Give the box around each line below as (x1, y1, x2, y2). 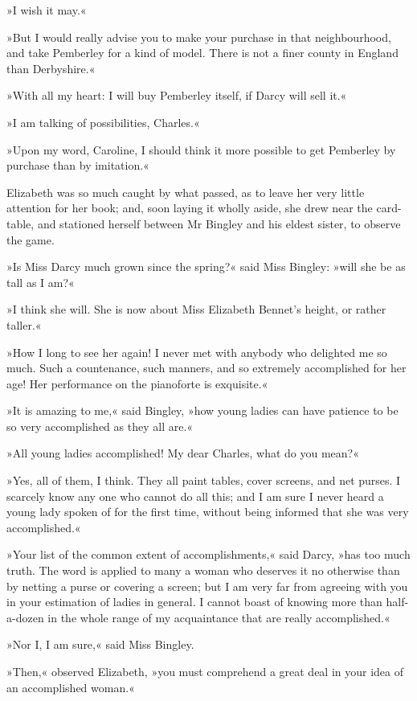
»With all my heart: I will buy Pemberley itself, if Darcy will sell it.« (6, 87, 347, 104)
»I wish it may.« (6, 2, 87, 18)
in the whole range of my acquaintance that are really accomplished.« (47, 609, 390, 625)
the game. (6, 231, 55, 248)
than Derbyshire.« (6, 59, 96, 76)
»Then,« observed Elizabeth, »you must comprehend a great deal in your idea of (6, 663, 404, 679)
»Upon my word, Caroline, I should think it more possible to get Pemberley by (6, 141, 396, 158)
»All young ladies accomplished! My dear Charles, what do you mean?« (6, 445, 359, 461)
